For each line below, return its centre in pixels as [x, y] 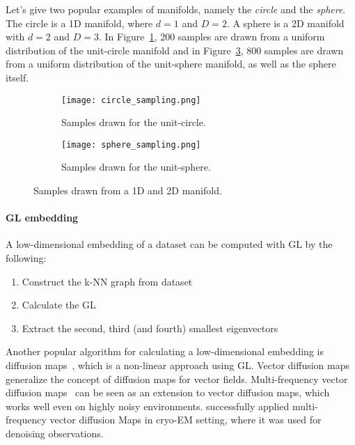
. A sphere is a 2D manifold [285, 23]
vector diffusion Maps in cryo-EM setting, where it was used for [186, 420]
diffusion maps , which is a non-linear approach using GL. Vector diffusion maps [178, 365]
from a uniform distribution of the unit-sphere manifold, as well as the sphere [171, 64]
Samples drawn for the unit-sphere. [136, 167]
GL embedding [42, 218]
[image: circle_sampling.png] [131, 100]
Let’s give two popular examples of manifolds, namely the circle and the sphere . [176, 9]
